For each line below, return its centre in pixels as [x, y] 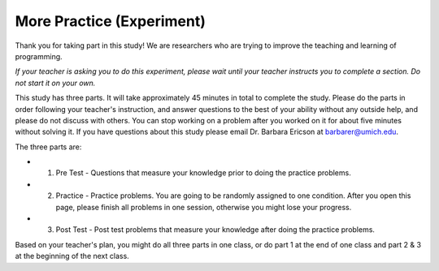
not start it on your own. [55, 83]
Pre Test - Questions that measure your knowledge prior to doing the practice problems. [203, 173]
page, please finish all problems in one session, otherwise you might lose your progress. [204, 207]
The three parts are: [48, 147]
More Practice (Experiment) [111, 21]
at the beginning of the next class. [72, 256]
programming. [39, 56]
